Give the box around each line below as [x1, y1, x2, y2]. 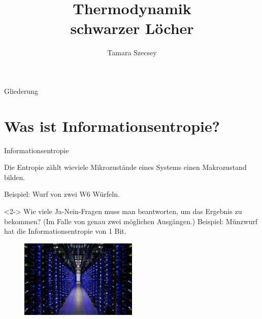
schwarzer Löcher [70, 18, 194, 39]
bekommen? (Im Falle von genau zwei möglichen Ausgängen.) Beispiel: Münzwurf [4, 216, 258, 226]
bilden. [4, 171, 25, 182]
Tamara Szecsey [107, 47, 157, 58]
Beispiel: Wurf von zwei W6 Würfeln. [4, 189, 120, 199]
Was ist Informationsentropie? [4, 115, 220, 136]
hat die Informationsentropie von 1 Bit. [4, 226, 126, 236]
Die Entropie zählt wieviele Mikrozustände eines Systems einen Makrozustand [4, 162, 247, 172]
